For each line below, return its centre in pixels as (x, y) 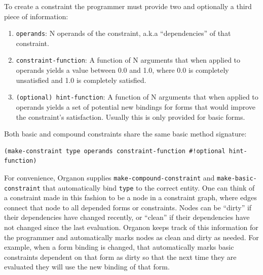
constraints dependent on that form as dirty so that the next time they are (120, 257)
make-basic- (237, 178)
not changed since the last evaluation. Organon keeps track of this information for (131, 227)
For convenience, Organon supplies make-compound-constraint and (109, 177)
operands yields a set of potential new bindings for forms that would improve (136, 106)
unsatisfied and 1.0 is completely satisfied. (81, 80)
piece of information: (36, 16)
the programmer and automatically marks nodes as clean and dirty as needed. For (131, 237)
